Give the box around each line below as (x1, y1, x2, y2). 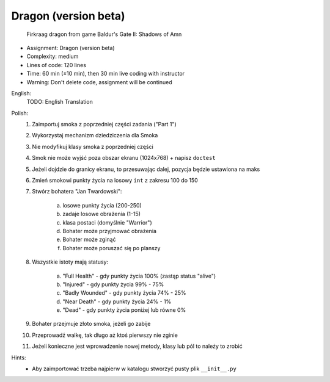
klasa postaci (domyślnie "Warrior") (62, 218, 152, 226)
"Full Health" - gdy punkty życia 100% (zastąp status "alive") (62, 272, 216, 279)
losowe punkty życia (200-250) (62, 201, 142, 209)
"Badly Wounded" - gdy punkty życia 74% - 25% (62, 289, 186, 297)
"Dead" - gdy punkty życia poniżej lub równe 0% (62, 306, 186, 314)
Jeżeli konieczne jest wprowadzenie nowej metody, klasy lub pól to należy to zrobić (32, 342, 243, 350)
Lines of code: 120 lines (26, 61, 87, 68)
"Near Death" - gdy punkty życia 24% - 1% (62, 298, 172, 305)
